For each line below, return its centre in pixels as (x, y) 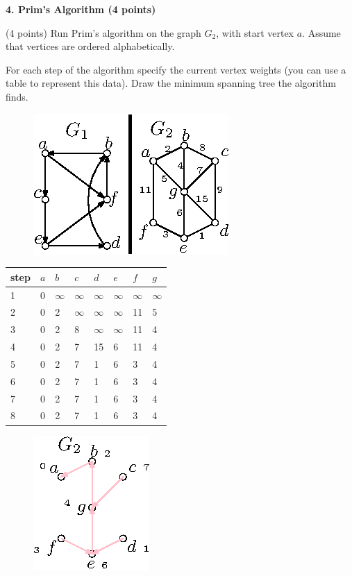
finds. (17, 96)
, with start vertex (255, 32)
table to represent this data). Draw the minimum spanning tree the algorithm (171, 83)
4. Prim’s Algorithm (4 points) (81, 9)
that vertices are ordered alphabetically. (90, 46)
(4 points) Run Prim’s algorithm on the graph (103, 32)
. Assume (321, 32)
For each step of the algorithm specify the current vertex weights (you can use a (176, 69)
